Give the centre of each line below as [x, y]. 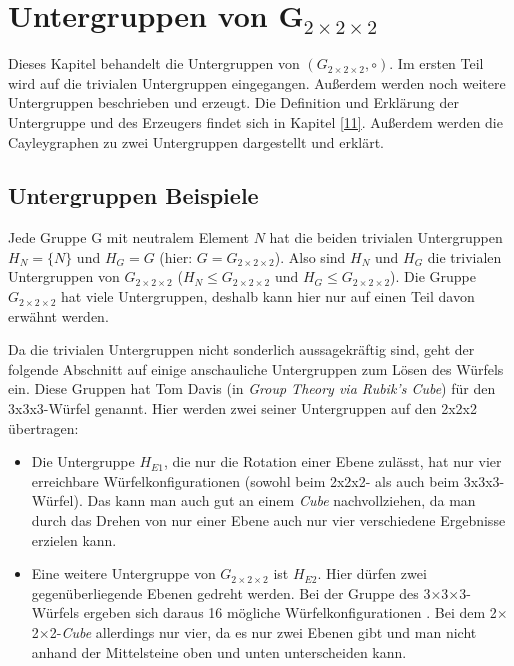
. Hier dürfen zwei [372, 573]
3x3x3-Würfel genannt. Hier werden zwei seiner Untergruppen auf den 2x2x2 [242, 408]
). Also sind [310, 256]
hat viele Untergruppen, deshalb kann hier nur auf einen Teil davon [268, 296]
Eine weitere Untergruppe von [123, 573]
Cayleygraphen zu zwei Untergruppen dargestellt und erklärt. [196, 141]
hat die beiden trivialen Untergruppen [386, 237]
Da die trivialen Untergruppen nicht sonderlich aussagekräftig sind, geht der [241, 349]
